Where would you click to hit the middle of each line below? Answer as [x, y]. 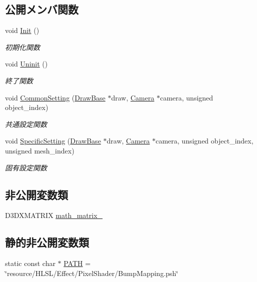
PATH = [77, 263]
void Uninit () [26, 64]
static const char [30, 263]
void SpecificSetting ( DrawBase [53, 141]
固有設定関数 [26, 167]
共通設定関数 [26, 124]
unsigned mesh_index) [40, 150]
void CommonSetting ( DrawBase [55, 97]
